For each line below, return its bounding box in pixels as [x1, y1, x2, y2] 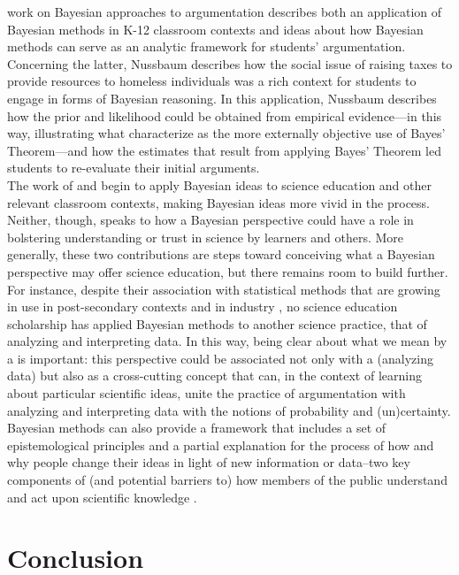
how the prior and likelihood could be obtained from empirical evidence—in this [7, 106, 442, 125]
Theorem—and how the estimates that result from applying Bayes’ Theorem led [7, 141, 442, 159]
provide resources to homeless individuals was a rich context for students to [7, 72, 417, 90]
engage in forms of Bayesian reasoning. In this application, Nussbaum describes [7, 88, 437, 107]
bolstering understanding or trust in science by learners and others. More [7, 227, 404, 246]
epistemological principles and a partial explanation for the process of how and [7, 435, 434, 454]
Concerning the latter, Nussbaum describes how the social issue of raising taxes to [7, 54, 453, 73]
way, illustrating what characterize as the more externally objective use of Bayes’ [7, 124, 446, 142]
